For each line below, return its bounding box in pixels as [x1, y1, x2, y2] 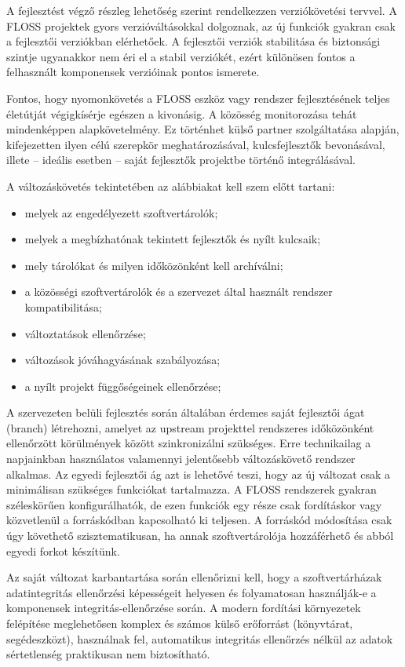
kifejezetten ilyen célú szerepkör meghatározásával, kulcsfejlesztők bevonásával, [6, 136, 385, 152]
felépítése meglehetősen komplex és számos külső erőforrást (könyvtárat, [6, 615, 353, 631]
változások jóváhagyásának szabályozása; [24, 352, 221, 368]
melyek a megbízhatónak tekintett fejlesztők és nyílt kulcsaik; [24, 231, 321, 247]
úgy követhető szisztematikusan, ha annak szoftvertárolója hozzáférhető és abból [6, 527, 394, 544]
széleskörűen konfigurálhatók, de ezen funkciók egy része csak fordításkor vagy [6, 496, 382, 512]
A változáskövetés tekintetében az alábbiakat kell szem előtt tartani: [6, 177, 335, 194]
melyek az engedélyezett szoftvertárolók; [24, 204, 218, 221]
